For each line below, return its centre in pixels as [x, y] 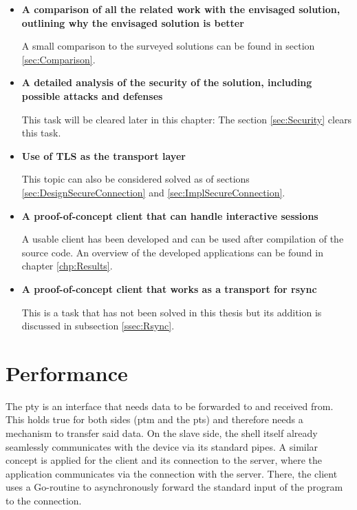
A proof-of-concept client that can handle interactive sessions [170, 215]
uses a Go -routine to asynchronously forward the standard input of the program [174, 487]
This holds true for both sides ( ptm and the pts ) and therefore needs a [154, 419]
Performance [67, 373]
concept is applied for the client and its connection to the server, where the [164, 460]
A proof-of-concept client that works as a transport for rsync [169, 288]
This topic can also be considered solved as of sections [136, 179]
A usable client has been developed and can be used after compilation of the [183, 239]
